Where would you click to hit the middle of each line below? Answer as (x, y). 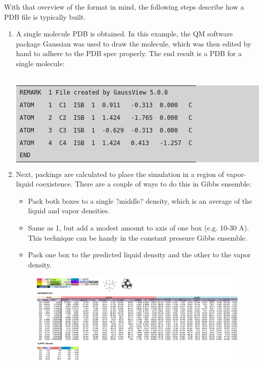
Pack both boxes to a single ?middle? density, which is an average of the (140, 200)
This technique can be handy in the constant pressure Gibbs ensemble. (138, 237)
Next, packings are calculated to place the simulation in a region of (120, 174)
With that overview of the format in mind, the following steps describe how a (124, 7)
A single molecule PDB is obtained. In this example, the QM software (124, 34)
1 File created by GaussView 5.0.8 (108, 92)
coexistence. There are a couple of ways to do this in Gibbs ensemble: (144, 184)
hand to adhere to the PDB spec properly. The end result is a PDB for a (129, 53)
